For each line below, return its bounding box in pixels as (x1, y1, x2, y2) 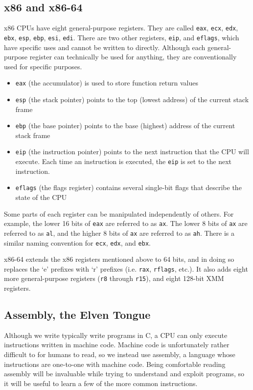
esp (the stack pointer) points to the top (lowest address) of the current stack (15, 94, 249, 104)
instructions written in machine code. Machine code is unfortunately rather (4, 339, 230, 350)
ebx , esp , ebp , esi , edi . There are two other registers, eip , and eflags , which (4, 32, 239, 42)
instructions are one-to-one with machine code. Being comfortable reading (4, 359, 226, 369)
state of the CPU (15, 192, 67, 202)
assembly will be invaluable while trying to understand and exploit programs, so (4, 368, 244, 379)
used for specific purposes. (4, 61, 82, 71)
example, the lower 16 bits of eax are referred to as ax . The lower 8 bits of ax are (4, 218, 248, 228)
